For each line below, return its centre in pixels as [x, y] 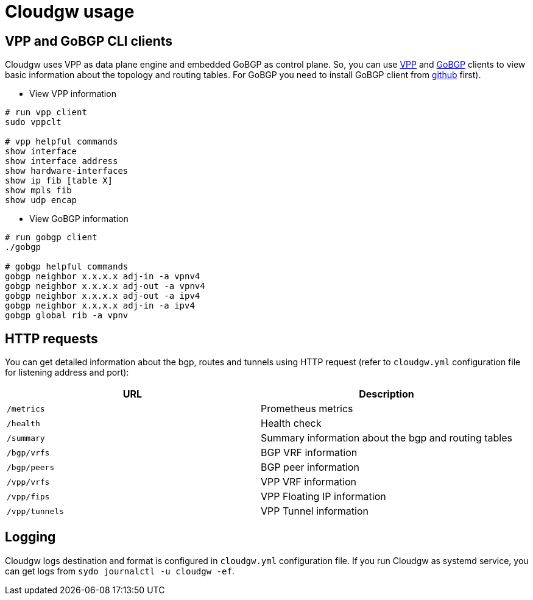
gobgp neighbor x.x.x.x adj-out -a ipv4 [103, 296]
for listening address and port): [67, 373]
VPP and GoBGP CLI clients [89, 41]
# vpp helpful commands [62, 142]
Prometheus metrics [307, 409]
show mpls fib [38, 191]
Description [387, 394]
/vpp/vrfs [28, 482]
